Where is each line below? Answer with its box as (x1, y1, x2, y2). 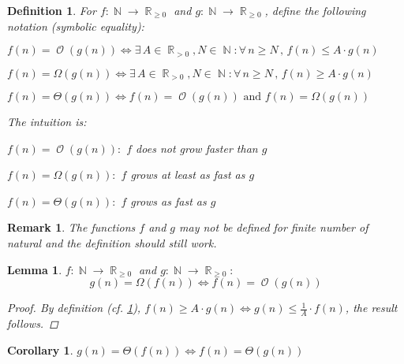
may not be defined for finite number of (179, 219, 368, 236)
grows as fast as (130, 192, 207, 209)
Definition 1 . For (7, 2, 96, 18)
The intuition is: (7, 113, 87, 130)
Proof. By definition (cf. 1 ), (7, 299, 141, 316)
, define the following (264, 2, 366, 18)
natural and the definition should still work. (7, 235, 217, 251)
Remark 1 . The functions (7, 219, 136, 236)
